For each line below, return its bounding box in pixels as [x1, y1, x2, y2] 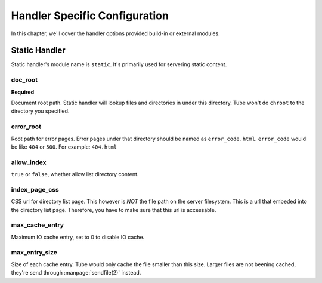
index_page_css [11, 185, 59, 193]
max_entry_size [11, 248, 58, 257]
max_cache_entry [11, 221, 64, 229]
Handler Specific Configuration [11, 9, 169, 22]
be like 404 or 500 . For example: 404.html [11, 143, 117, 150]
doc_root [11, 76, 38, 84]
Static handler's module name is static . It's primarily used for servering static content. [11, 61, 227, 68]
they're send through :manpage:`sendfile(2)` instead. [11, 269, 141, 276]
